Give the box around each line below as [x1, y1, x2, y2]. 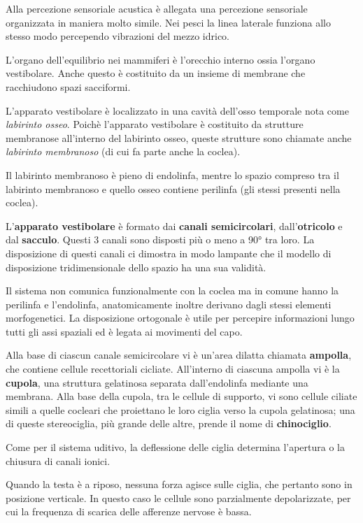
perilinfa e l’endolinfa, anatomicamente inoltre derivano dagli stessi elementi [6, 296, 332, 311]
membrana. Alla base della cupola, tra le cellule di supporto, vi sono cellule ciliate [6, 389, 357, 403]
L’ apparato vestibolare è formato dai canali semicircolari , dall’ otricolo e [6, 218, 343, 233]
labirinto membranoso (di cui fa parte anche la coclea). [6, 144, 241, 159]
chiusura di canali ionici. [6, 453, 111, 468]
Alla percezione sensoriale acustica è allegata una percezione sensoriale [6, 1, 308, 15]
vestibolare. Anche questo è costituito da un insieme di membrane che [6, 66, 306, 80]
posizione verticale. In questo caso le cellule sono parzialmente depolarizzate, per [6, 490, 351, 505]
